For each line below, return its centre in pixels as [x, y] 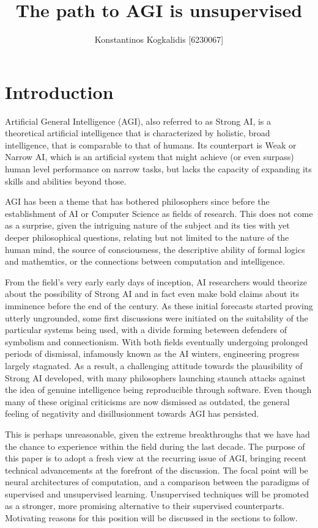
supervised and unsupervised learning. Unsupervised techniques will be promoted [157, 493]
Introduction [59, 91]
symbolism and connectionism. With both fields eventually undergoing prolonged [157, 341]
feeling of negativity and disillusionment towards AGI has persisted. [132, 413]
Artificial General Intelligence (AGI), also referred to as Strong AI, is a [138, 121]
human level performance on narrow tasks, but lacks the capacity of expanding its [158, 169]
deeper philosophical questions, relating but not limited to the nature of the [147, 237]
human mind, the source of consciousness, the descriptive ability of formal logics [155, 249]
